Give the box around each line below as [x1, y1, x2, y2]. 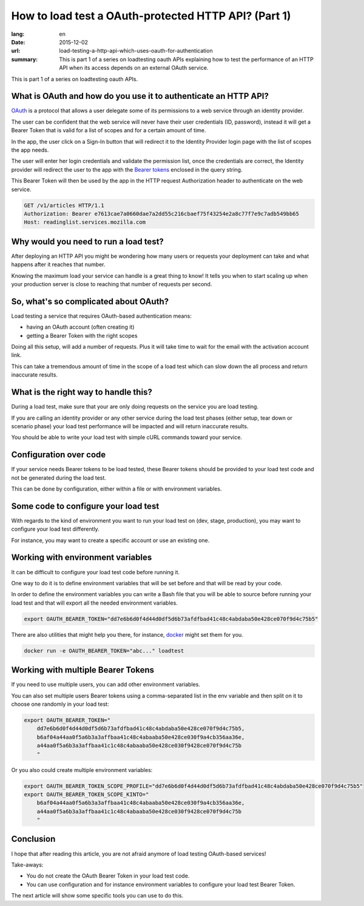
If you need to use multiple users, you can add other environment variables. [11, 681, 200, 688]
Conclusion [11, 834, 56, 844]
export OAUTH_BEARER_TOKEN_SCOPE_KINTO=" [24, 791, 149, 797]
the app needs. [11, 146, 49, 153]
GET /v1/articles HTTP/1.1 [24, 202, 104, 209]
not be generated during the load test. [11, 474, 106, 482]
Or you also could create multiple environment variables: [11, 766, 153, 773]
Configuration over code [11, 449, 106, 460]
